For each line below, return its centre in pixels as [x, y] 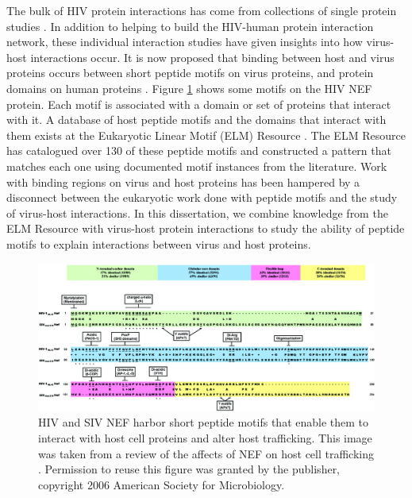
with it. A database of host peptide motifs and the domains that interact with [196, 120]
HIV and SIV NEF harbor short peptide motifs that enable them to [204, 422]
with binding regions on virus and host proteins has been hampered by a [183, 181]
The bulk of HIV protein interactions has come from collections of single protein [202, 10]
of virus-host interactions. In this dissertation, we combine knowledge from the [197, 212]
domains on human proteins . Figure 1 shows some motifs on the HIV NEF [189, 88]
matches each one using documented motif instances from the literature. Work [197, 166]
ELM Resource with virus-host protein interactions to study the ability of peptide [206, 228]
